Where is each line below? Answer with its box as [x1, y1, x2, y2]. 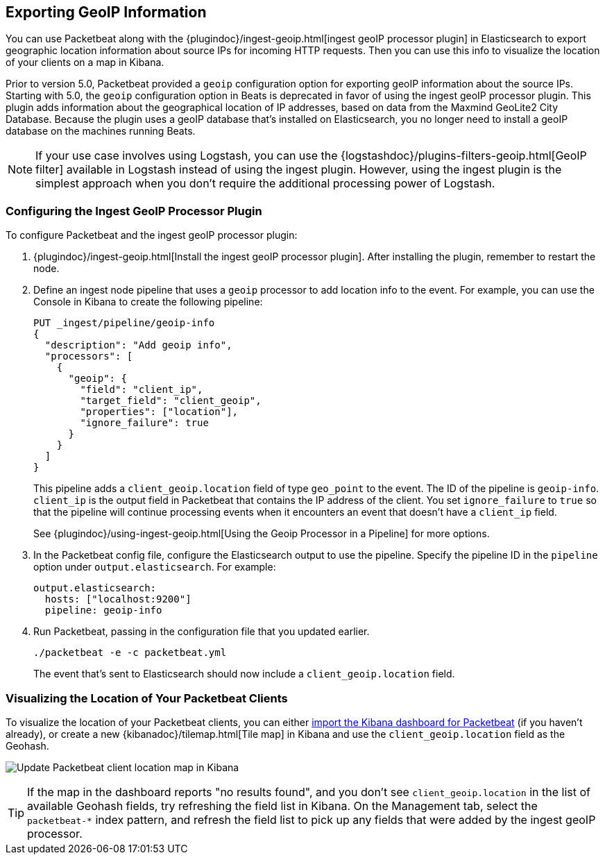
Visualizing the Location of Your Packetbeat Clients [6, 691, 288, 705]
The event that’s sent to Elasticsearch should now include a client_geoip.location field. [33, 668, 455, 680]
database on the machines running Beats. [6, 125, 196, 137]
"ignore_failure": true [80, 417, 209, 429]
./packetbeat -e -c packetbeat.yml [33, 647, 227, 659]
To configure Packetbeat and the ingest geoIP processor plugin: [6, 229, 298, 242]
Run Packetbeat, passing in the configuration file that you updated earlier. [33, 625, 370, 638]
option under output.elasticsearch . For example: [33, 561, 276, 573]
